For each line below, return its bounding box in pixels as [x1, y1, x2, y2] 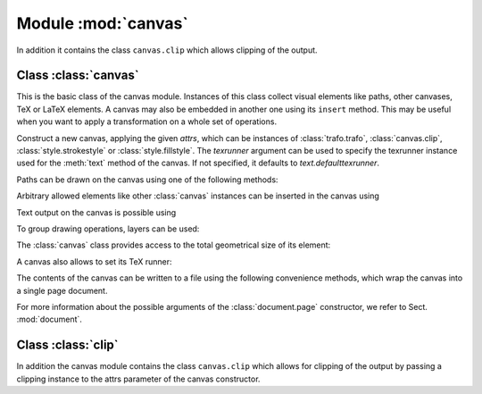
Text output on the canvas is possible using [16, 206, 177, 218]
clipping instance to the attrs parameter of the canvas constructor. [16, 373, 261, 384]
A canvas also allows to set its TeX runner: [16, 256, 172, 267]
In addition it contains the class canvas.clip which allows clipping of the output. [16, 45, 318, 55]
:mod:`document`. [16, 314, 82, 325]
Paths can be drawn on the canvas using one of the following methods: [16, 174, 278, 185]
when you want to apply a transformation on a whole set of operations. [16, 116, 277, 127]
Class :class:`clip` [16, 338, 120, 353]
